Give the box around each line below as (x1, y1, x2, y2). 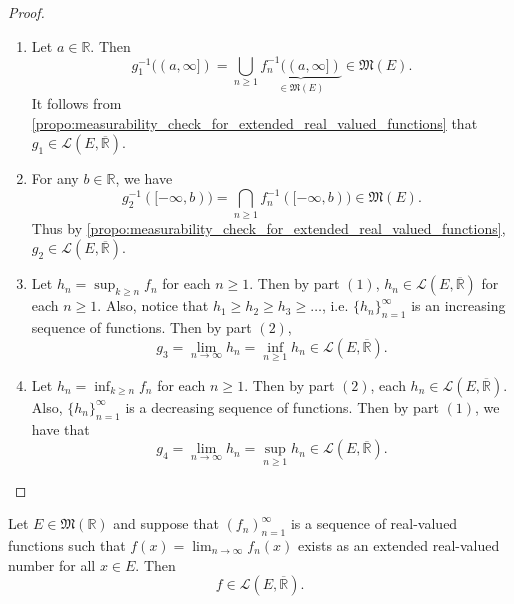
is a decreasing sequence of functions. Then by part (125, 396, 439, 417)
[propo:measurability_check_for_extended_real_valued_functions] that (31, 112, 478, 133)
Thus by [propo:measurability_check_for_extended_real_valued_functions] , (31, 217, 506, 238)
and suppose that (113, 513, 219, 534)
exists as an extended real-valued (297, 534, 500, 555)
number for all (8, 554, 96, 575)
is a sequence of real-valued (290, 513, 458, 534)
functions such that (8, 534, 126, 555)
